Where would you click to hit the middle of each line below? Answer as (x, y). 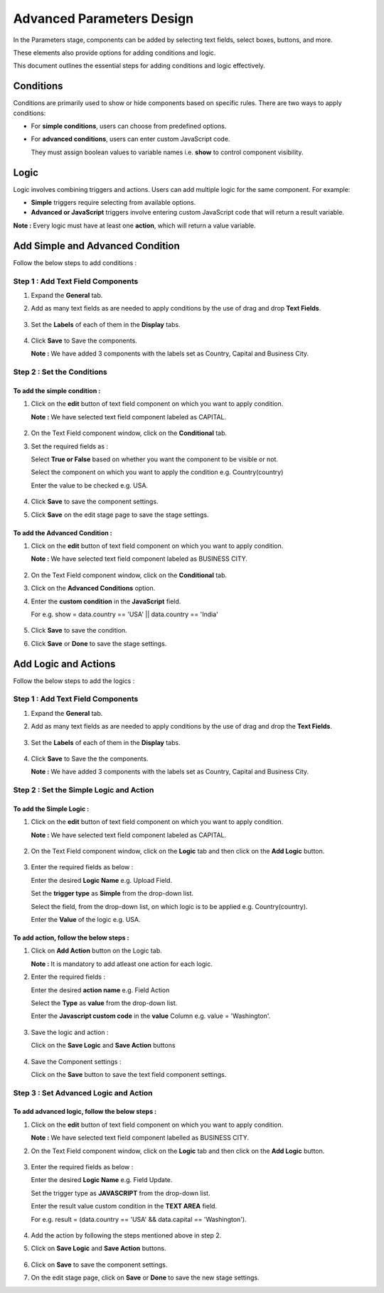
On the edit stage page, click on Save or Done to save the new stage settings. (145, 1278)
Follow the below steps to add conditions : (75, 262)
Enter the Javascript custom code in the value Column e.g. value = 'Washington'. (151, 1016)
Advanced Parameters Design (103, 18)
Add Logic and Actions (64, 664)
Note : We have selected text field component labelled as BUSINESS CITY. (140, 1138)
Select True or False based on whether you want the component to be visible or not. (155, 459)
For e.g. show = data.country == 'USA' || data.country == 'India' (124, 614)
